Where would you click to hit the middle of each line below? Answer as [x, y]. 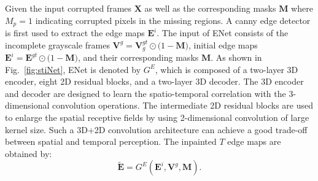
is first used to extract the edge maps [75, 33]
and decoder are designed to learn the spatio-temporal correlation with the [145, 93]
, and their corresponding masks [138, 57]
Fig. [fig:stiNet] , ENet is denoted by [73, 69]
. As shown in [236, 57]
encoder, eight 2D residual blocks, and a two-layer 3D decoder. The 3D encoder [154, 81]
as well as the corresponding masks [210, 8]
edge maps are [254, 141]
